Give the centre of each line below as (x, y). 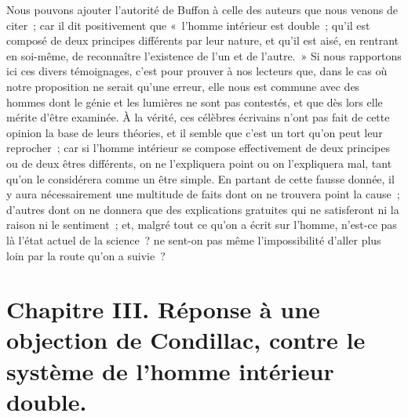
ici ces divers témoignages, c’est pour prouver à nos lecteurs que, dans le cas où (197, 71)
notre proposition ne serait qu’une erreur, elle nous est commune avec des (183, 86)
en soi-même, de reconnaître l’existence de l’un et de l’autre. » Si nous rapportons (204, 55)
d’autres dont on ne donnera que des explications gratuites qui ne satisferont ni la (203, 209)
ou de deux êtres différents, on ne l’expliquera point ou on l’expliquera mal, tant (199, 163)
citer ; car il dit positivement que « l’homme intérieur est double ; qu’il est (188, 25)
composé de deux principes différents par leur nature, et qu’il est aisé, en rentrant (202, 40)
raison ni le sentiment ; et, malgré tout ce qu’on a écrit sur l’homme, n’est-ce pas (202, 225)
